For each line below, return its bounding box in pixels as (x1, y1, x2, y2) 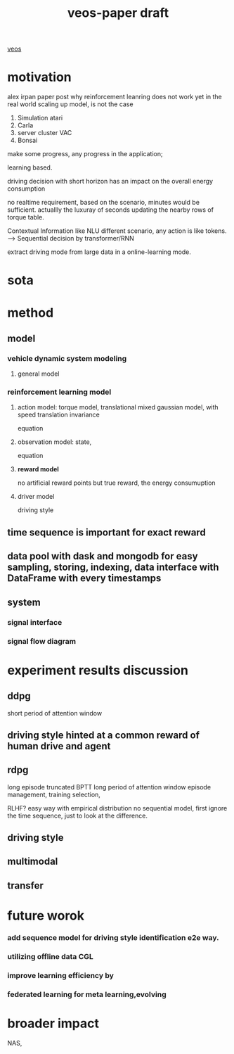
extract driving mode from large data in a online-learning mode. (7, 248, 192, 256)
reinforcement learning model (7, 387, 112, 397)
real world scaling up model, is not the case (7, 100, 134, 108)
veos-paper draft (67, 5, 169, 21)
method (7, 305, 54, 321)
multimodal (7, 856, 58, 868)
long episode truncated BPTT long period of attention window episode (7, 782, 212, 791)
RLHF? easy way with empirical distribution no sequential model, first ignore (7, 804, 228, 812)
